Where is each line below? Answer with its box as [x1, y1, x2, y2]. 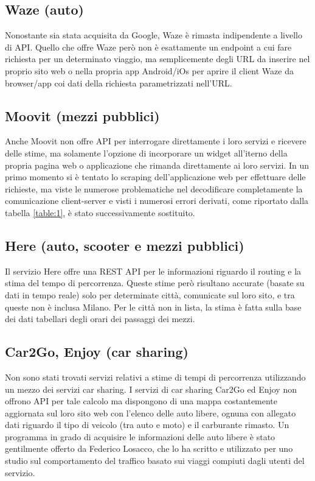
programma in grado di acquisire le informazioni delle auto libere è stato [5, 430, 275, 443]
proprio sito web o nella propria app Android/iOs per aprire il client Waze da [5, 64, 294, 77]
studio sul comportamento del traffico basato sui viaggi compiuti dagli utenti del [5, 454, 305, 467]
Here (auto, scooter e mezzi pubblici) [5, 236, 244, 255]
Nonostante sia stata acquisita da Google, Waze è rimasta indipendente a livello [5, 29, 302, 41]
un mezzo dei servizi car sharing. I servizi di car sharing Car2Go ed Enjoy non [5, 382, 297, 395]
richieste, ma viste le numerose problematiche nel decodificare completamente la [5, 182, 303, 195]
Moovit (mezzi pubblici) [5, 106, 160, 125]
